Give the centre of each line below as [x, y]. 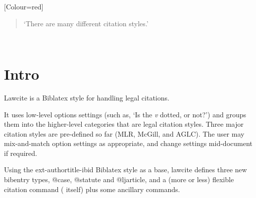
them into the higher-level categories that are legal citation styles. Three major [124, 124]
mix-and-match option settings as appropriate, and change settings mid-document [128, 143]
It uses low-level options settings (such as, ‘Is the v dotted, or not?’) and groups [125, 114]
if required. [21, 153]
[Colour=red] [24, 6]
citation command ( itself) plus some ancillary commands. [92, 189]
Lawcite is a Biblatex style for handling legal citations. [87, 97]
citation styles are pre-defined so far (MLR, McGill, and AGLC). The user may [124, 133]
